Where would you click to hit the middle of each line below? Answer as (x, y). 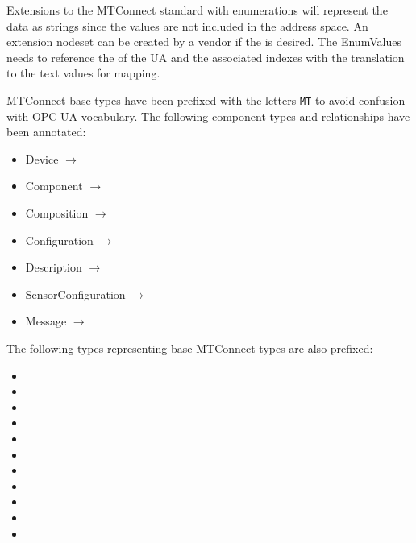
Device (42, 158)
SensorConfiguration (75, 294)
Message (46, 321)
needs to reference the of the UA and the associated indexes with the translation (206, 57)
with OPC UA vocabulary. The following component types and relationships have (208, 116)
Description (54, 267)
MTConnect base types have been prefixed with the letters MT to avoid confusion (206, 99)
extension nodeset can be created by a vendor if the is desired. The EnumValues (204, 41)
